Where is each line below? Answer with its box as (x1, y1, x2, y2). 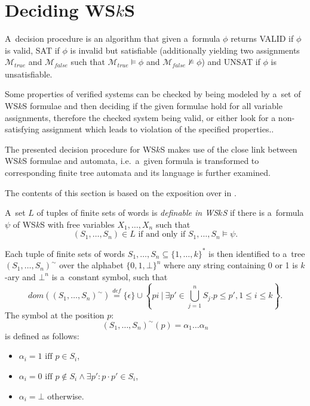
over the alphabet (59, 259, 124, 271)
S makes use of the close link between (160, 142, 297, 155)
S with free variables (40, 218, 115, 230)
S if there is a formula (222, 206, 304, 219)
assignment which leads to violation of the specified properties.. (42, 123, 274, 135)
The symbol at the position (5, 308, 105, 321)
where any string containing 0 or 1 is (163, 259, 298, 271)
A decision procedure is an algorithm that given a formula (5, 32, 220, 45)
